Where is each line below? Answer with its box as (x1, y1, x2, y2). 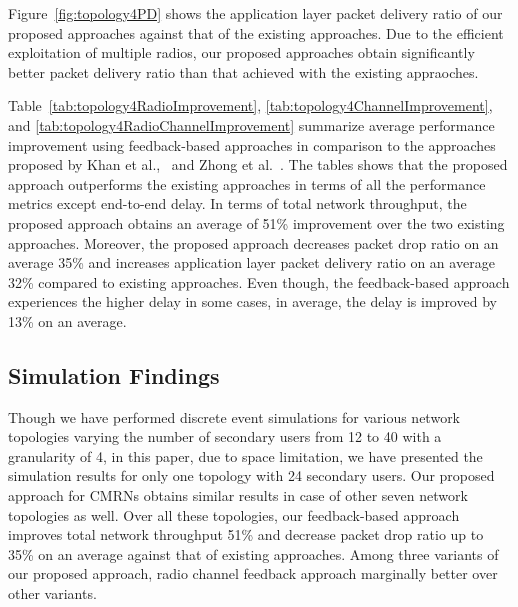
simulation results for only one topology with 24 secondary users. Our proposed (8, 465, 495, 486)
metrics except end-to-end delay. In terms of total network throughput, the (8, 193, 467, 214)
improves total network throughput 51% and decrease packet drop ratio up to (8, 524, 484, 545)
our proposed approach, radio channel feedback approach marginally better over (8, 563, 498, 584)
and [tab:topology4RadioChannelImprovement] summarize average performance (8, 114, 495, 135)
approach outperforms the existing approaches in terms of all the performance (8, 173, 486, 194)
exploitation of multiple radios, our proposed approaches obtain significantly (8, 42, 475, 63)
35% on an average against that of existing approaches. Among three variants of (8, 543, 499, 564)
